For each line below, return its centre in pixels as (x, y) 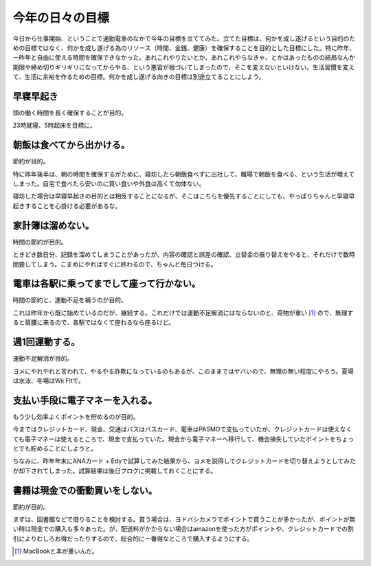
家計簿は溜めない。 (53, 226)
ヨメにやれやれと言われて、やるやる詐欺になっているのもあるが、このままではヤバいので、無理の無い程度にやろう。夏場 (183, 371)
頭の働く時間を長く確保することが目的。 (70, 113)
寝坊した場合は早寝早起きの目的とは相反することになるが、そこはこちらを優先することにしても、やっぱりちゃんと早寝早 (184, 196)
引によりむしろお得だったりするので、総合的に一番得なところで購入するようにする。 (133, 539)
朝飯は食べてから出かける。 (71, 145)
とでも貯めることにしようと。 (55, 449)
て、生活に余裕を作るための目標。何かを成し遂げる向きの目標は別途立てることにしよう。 (139, 77)
